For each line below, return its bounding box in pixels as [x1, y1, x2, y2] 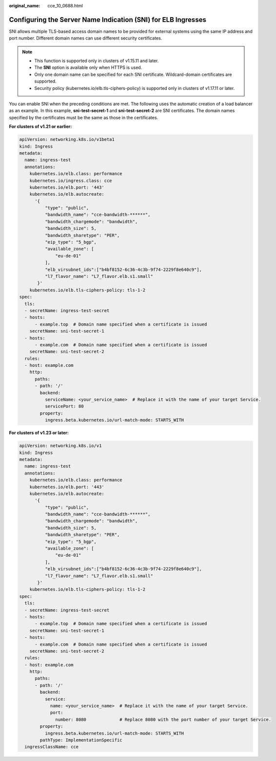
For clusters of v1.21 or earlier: [9, 124, 72, 130]
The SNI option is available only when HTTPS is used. [34, 65, 142, 70]
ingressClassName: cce [24, 744, 79, 750]
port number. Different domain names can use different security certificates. [9, 35, 162, 41]
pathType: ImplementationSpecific [39, 737, 122, 743]
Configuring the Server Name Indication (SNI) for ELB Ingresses [9, 15, 207, 24]
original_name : [9, 3, 40, 8]
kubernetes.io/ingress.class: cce [29, 178, 112, 183]
